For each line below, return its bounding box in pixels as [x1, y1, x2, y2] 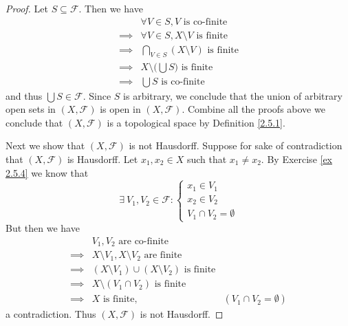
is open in [100, 102, 141, 116]
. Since [83, 88, 111, 102]
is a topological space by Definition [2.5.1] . [107, 115, 285, 129]
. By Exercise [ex [261, 151, 333, 166]
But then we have [6, 221, 80, 235]
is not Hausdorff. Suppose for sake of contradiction [129, 138, 342, 153]
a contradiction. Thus [6, 307, 96, 321]
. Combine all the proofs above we [182, 102, 325, 116]
